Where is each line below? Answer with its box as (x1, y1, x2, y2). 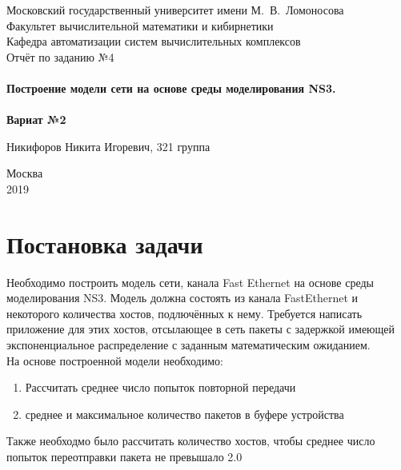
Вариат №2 (6, 111, 66, 128)
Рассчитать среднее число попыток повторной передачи (25, 379, 296, 396)
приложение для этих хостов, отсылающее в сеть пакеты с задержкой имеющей (6, 321, 395, 337)
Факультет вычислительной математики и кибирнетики (6, 17, 274, 34)
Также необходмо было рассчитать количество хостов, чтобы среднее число (6, 432, 375, 449)
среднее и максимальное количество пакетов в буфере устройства (25, 405, 344, 422)
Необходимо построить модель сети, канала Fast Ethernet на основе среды (6, 273, 374, 290)
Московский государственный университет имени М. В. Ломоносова (6, 2, 344, 18)
